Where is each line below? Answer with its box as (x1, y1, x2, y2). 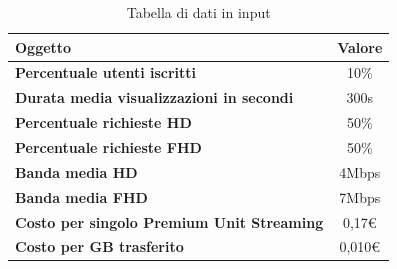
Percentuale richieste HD (15, 112, 192, 133)
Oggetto (15, 36, 72, 57)
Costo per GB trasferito (15, 236, 184, 257)
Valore (337, 36, 383, 57)
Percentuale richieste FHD (15, 136, 202, 157)
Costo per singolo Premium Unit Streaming (15, 211, 324, 232)
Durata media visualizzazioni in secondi (15, 87, 294, 108)
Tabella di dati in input (126, 2, 271, 22)
